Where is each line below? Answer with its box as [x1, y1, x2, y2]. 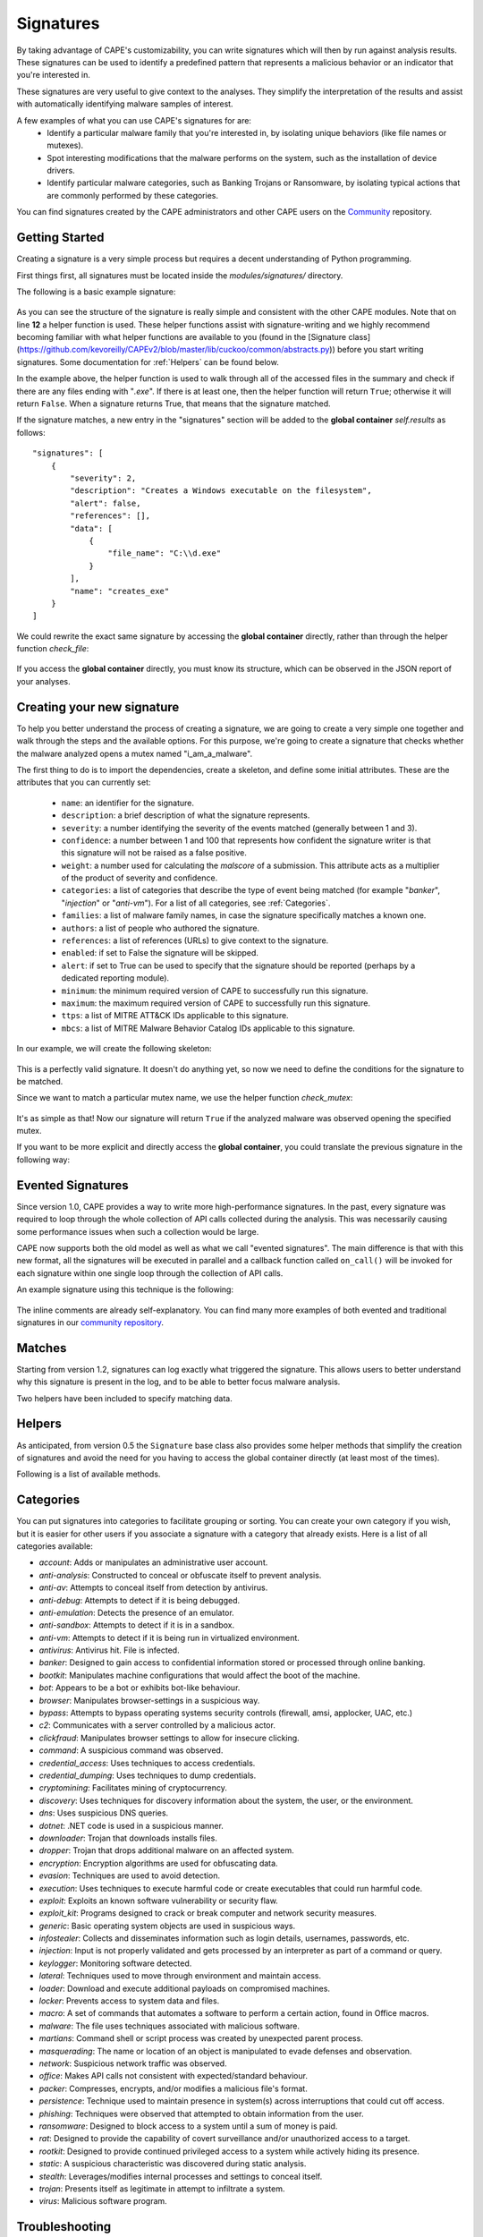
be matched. [16, 1076, 64, 1086]
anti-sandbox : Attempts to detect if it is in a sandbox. [38, 1620, 235, 1630]
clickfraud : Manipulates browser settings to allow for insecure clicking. [38, 1732, 300, 1743]
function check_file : [16, 643, 89, 654]
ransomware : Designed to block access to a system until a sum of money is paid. [38, 2121, 338, 2131]
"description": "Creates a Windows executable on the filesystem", [70, 486, 372, 496]
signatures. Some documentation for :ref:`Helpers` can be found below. [16, 356, 279, 367]
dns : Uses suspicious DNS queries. [38, 1807, 169, 1818]
